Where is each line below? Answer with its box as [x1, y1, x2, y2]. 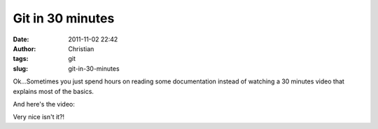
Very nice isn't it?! [13, 113, 65, 121]
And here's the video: [13, 100, 75, 108]
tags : [13, 55, 29, 63]
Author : [13, 44, 36, 53]
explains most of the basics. [13, 87, 94, 95]
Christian [68, 44, 94, 53]
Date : [13, 35, 29, 43]
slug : [13, 64, 28, 73]
